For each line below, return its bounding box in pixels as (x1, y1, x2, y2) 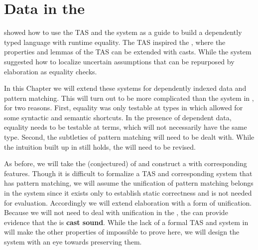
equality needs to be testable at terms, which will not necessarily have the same (4, 122, 247, 132)
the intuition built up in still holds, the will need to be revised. (4, 141, 196, 152)
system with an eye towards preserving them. (4, 237, 142, 247)
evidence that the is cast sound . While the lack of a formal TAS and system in (4, 217, 249, 227)
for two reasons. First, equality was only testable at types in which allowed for (4, 102, 243, 113)
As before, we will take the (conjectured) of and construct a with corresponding (4, 158, 247, 169)
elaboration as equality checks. (4, 66, 97, 76)
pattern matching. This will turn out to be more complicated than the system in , (4, 92, 254, 103)
